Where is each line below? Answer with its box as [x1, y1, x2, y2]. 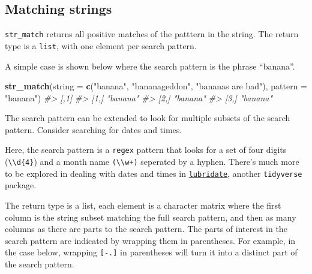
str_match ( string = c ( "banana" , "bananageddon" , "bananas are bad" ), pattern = [5, 80, 308, 92]
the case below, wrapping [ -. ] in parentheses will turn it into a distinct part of [5, 246, 298, 258]
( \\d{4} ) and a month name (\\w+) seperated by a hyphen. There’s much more [5, 155, 299, 168]
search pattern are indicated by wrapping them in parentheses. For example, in [5, 234, 296, 246]
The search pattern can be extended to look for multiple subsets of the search [5, 112, 290, 124]
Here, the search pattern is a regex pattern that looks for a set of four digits [5, 143, 287, 156]
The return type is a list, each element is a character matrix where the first [5, 199, 281, 212]
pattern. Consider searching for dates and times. [5, 123, 182, 136]
